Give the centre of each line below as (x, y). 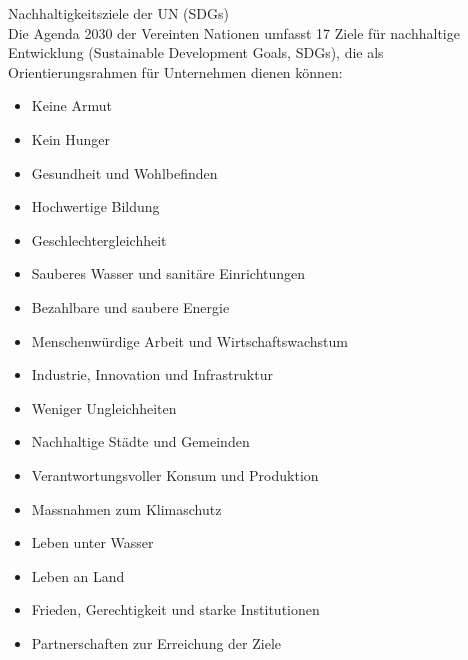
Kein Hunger (71, 138)
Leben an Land (78, 575)
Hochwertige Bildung (95, 206)
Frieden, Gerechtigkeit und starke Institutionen (175, 609)
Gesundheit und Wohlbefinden (124, 172)
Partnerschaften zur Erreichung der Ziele (156, 642)
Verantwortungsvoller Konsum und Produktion (175, 474)
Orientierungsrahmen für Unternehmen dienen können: (175, 71)
